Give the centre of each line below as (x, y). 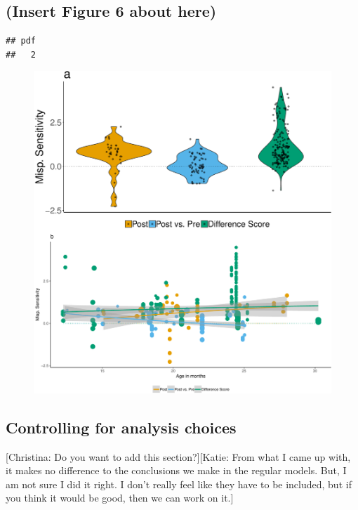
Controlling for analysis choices (121, 427)
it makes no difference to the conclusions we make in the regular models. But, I (176, 470)
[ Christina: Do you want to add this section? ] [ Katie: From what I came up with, (178, 456)
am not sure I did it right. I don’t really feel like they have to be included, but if (179, 484)
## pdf (21, 41)
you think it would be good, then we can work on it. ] (120, 498)
